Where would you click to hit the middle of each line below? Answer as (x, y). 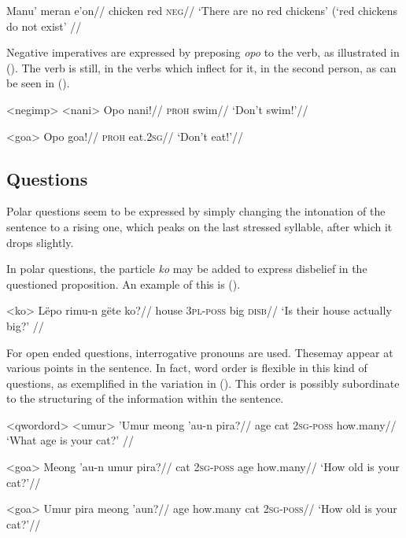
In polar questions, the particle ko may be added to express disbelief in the (187, 269)
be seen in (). (38, 83)
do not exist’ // (44, 26)
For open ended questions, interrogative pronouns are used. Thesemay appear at (200, 352)
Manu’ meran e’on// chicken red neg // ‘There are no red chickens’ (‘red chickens (202, 10)
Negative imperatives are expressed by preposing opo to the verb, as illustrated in (203, 52)
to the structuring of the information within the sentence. (145, 398)
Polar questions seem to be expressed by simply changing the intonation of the (196, 211)
